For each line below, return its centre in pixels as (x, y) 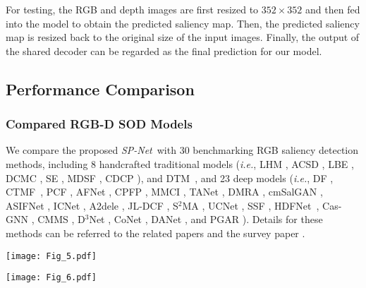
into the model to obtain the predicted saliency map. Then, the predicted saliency (183, 23)
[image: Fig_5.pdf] (51, 256)
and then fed (333, 9)
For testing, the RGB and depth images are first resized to (132, 9)
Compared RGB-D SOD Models (99, 124)
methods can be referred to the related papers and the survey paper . (155, 233)
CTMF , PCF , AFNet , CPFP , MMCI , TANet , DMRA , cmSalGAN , (164, 192)
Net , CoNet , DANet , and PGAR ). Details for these (206, 219)
